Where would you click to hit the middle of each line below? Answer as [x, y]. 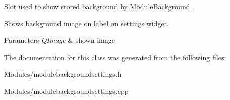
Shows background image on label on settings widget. [87, 23]
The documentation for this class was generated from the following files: [115, 57]
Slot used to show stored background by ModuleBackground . [98, 6]
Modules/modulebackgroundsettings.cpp [66, 91]
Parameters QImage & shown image [60, 40]
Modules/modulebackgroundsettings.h [63, 74]
